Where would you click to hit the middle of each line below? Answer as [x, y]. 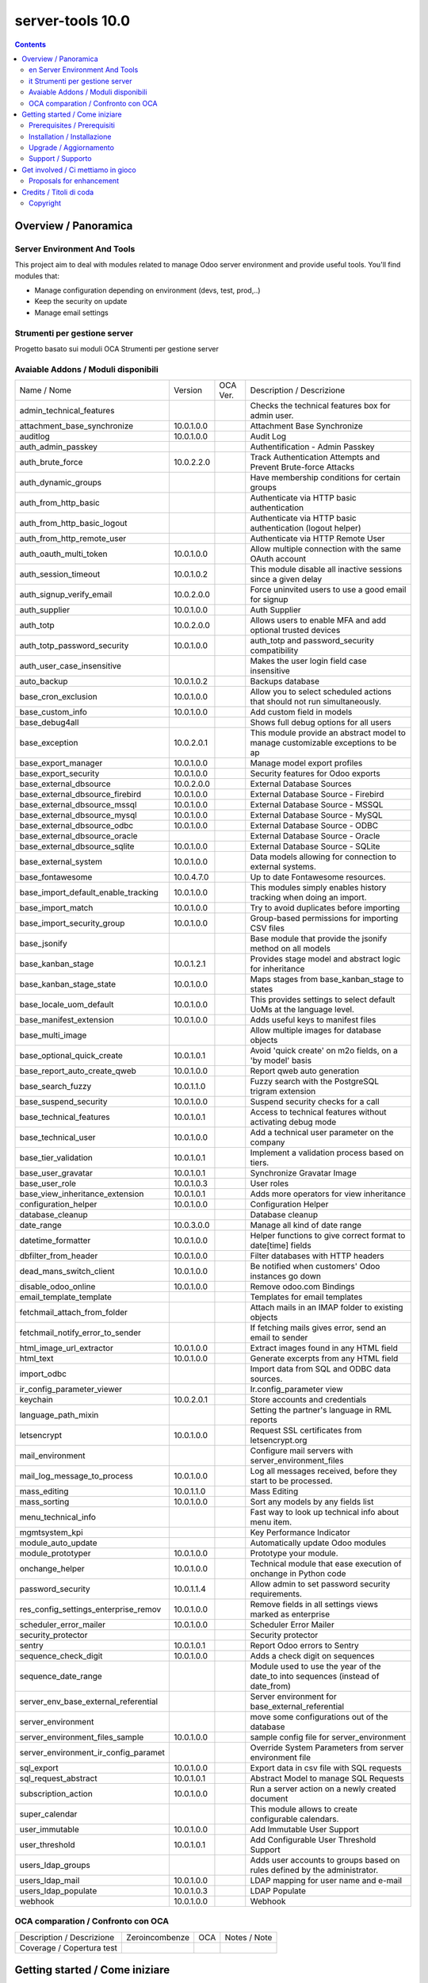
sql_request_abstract [59, 1778]
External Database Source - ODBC [314, 826]
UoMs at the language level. [302, 1010]
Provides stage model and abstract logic [325, 959]
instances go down [285, 1276]
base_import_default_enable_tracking [89, 892]
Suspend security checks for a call [315, 1102]
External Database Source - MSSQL [317, 805]
